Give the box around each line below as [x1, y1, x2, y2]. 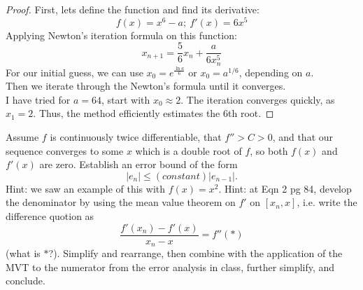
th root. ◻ [228, 106, 274, 120]
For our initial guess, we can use [6, 64, 143, 79]
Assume [6, 130, 39, 144]
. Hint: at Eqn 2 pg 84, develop [218, 181, 352, 195]
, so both [250, 143, 288, 158]
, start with [101, 92, 150, 106]
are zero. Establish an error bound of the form [39, 157, 238, 172]
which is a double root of [135, 143, 242, 158]
